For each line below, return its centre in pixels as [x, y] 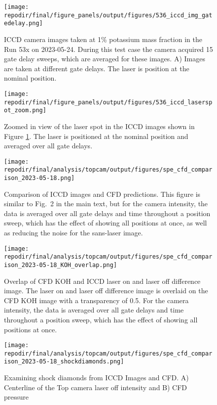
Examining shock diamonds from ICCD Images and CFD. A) [96, 378]
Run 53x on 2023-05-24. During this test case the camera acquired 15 [108, 49]
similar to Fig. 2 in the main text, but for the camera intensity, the [106, 203]
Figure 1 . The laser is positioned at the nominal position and [96, 136]
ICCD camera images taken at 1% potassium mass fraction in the [103, 39]
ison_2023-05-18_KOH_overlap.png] [61, 265]
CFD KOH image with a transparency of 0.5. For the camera [96, 300]
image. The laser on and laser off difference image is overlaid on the [106, 291]
